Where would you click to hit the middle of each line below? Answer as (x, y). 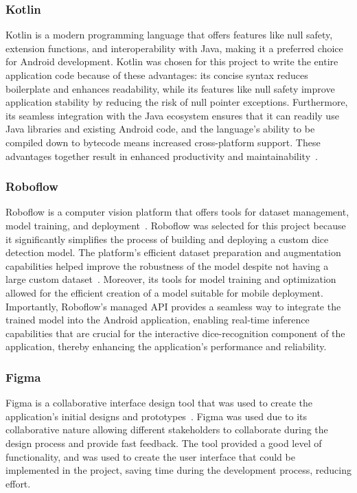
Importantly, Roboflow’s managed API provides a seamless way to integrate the (173, 306)
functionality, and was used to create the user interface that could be (150, 456)
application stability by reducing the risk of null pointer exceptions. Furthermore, (177, 102)
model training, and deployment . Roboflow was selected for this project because (176, 225)
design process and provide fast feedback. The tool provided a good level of (164, 443)
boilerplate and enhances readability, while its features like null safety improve (170, 88)
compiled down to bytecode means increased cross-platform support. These (163, 142)
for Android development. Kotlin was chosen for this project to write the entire (172, 61)
